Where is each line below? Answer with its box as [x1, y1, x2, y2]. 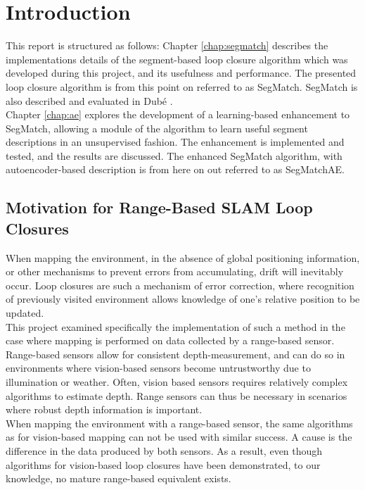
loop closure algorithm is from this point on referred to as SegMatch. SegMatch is [6, 79, 358, 94]
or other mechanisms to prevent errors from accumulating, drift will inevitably [6, 264, 344, 279]
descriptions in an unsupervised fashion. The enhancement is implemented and [6, 134, 345, 149]
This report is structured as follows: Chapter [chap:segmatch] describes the [6, 38, 328, 53]
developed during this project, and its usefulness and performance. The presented [6, 65, 357, 80]
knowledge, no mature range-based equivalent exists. [6, 471, 231, 486]
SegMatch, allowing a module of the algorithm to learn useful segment [6, 120, 308, 135]
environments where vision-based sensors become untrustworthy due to [6, 360, 311, 375]
